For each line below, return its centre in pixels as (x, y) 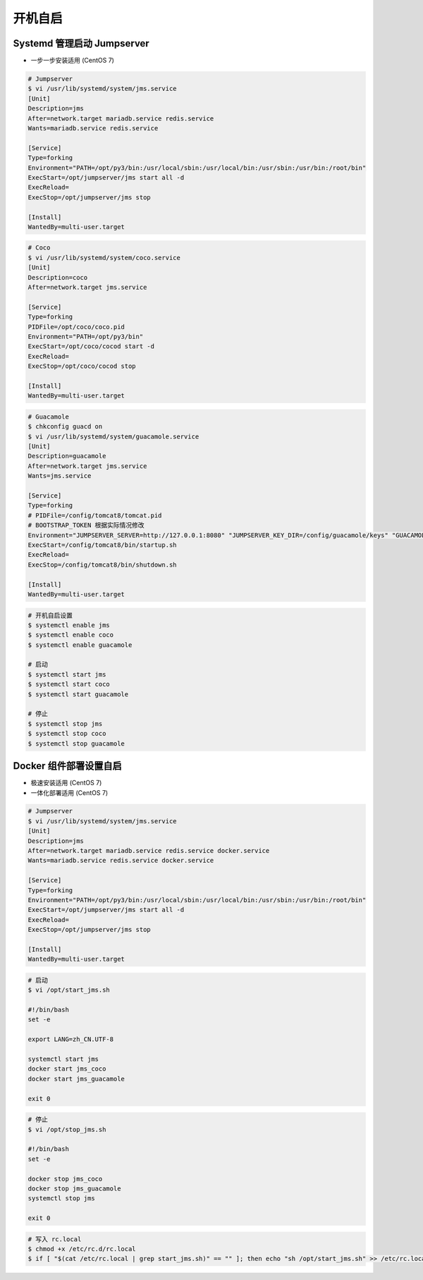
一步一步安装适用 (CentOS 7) (72, 61)
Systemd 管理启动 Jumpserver (81, 43)
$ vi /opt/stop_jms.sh (67, 1129)
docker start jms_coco (67, 1069)
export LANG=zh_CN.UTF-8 (71, 1039)
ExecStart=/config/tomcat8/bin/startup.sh (102, 545)
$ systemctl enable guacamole (80, 645)
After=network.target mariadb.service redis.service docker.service (149, 851)
